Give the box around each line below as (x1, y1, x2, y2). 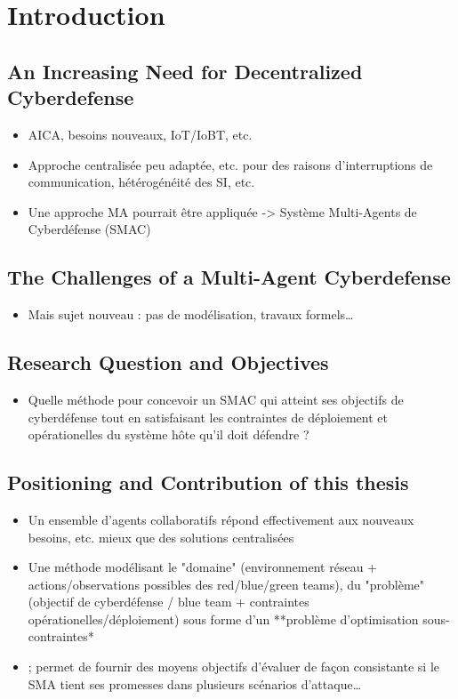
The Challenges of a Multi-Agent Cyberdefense (7, 263, 451, 291)
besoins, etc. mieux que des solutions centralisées (28, 527, 294, 546)
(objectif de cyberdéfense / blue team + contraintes (28, 592, 309, 611)
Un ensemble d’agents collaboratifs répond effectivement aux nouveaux (28, 510, 414, 528)
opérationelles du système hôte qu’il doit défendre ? (28, 425, 309, 444)
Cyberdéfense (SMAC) (28, 220, 151, 238)
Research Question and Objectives (7, 349, 329, 376)
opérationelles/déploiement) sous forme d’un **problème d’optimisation (28, 609, 419, 628)
